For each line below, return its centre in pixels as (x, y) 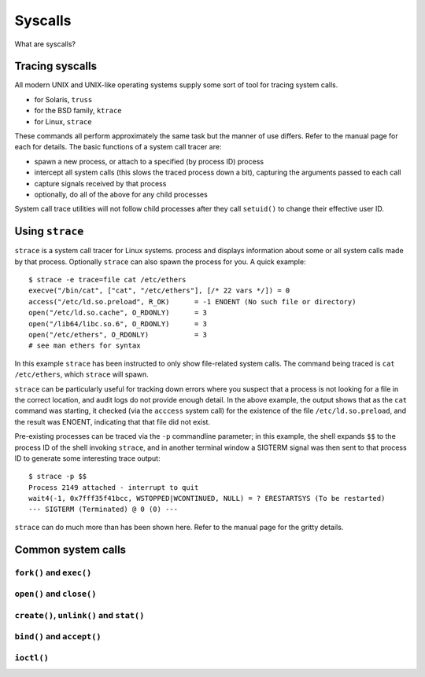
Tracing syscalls (56, 66)
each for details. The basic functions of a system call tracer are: (118, 147)
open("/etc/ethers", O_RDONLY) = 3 (118, 335)
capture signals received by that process (100, 183)
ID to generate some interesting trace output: (87, 458)
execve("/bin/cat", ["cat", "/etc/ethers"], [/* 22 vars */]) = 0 (159, 291)
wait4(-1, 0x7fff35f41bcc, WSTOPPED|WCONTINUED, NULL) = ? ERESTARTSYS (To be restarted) (207, 499)
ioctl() (31, 658)
